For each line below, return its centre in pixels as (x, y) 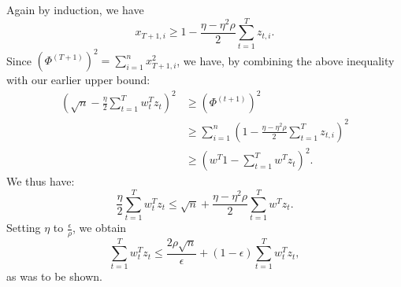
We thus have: (41, 181)
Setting (24, 228)
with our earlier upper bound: (78, 80)
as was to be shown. (54, 276)
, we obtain (100, 228)
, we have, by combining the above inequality (286, 60)
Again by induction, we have (75, 9)
